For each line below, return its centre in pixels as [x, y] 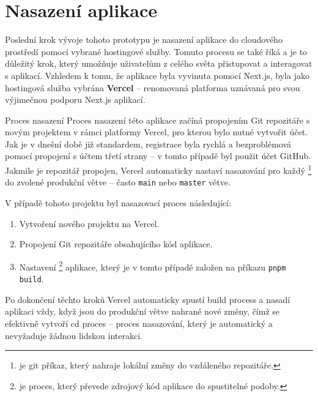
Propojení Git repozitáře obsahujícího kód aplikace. [116, 244]
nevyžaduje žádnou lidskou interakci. [74, 335]
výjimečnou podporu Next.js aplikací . [75, 99]
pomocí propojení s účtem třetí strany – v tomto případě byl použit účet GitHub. [158, 156]
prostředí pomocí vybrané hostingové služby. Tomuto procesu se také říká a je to [156, 51]
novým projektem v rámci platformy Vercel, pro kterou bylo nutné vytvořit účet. [156, 132]
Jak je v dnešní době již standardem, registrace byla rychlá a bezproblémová [148, 144]
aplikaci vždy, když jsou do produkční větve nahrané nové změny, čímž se [142, 311]
